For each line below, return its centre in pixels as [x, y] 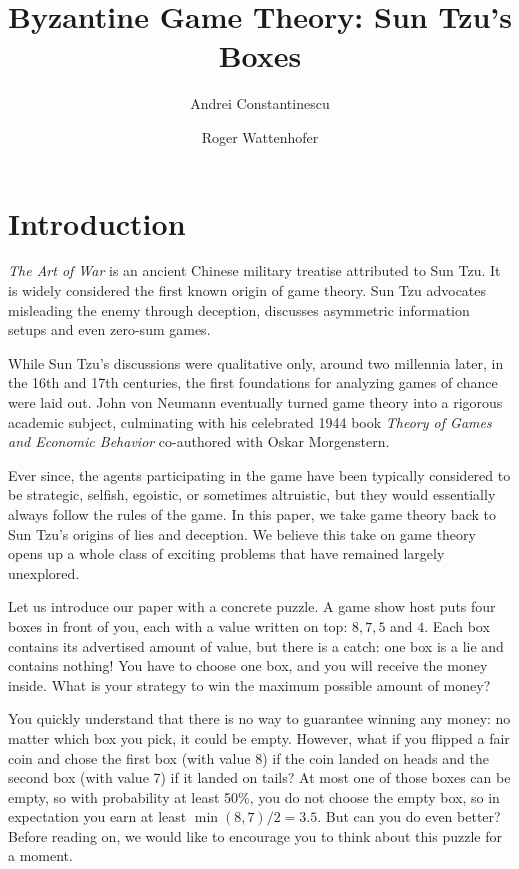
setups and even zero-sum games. [109, 329]
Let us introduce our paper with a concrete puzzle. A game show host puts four [252, 606]
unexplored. [44, 572]
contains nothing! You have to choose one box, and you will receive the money [248, 665]
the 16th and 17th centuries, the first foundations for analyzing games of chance [253, 382]
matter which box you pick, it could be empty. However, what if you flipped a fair [259, 737]
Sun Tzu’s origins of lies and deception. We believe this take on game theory [242, 533]
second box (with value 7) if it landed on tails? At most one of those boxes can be [259, 777]
